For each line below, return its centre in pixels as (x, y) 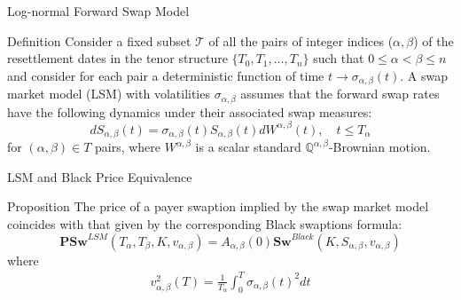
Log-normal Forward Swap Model (98, 11)
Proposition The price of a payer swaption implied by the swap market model (218, 206)
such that (339, 58)
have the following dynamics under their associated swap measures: (190, 111)
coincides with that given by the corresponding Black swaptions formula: (205, 224)
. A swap (424, 75)
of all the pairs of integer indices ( (301, 40)
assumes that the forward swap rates (340, 94)
